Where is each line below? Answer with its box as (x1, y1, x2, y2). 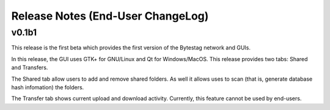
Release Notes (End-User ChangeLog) (11, 9, 209, 23)
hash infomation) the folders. (11, 83, 84, 91)
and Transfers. (11, 64, 48, 71)
